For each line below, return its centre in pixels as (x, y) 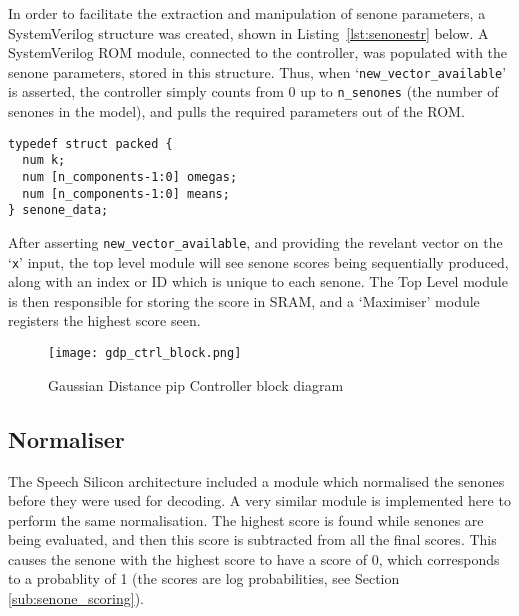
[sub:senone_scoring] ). (76, 598)
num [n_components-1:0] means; (126, 193)
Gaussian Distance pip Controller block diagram (196, 384)
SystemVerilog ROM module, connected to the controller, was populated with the (258, 52)
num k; (44, 160)
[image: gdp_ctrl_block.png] (145, 353)
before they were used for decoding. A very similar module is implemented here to (259, 500)
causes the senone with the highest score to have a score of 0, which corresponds (254, 558)
